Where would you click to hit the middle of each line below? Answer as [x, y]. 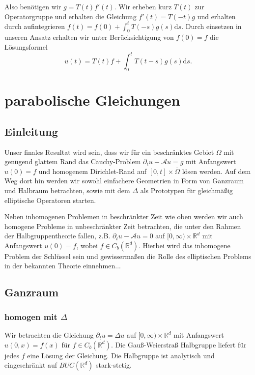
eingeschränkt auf [31, 365]
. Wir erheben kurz [143, 6]
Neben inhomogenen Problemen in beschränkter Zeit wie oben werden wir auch [124, 216]
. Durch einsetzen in [212, 26]
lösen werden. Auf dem [216, 171]
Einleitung [31, 131]
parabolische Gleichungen [92, 100]
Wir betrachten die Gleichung [49, 335]
